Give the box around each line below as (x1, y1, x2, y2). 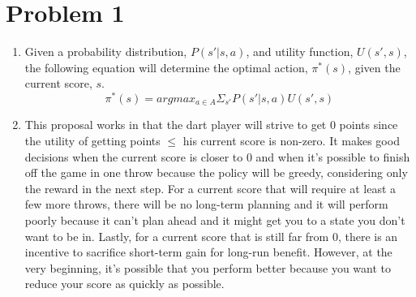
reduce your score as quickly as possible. (24, 275, 225, 292)
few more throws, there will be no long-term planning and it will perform (24, 196, 388, 213)
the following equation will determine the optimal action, (24, 58, 308, 75)
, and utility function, (246, 43, 354, 60)
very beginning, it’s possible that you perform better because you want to (24, 259, 392, 276)
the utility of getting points (24, 132, 161, 149)
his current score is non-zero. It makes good (182, 132, 400, 149)
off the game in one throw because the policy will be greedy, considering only (24, 164, 408, 181)
